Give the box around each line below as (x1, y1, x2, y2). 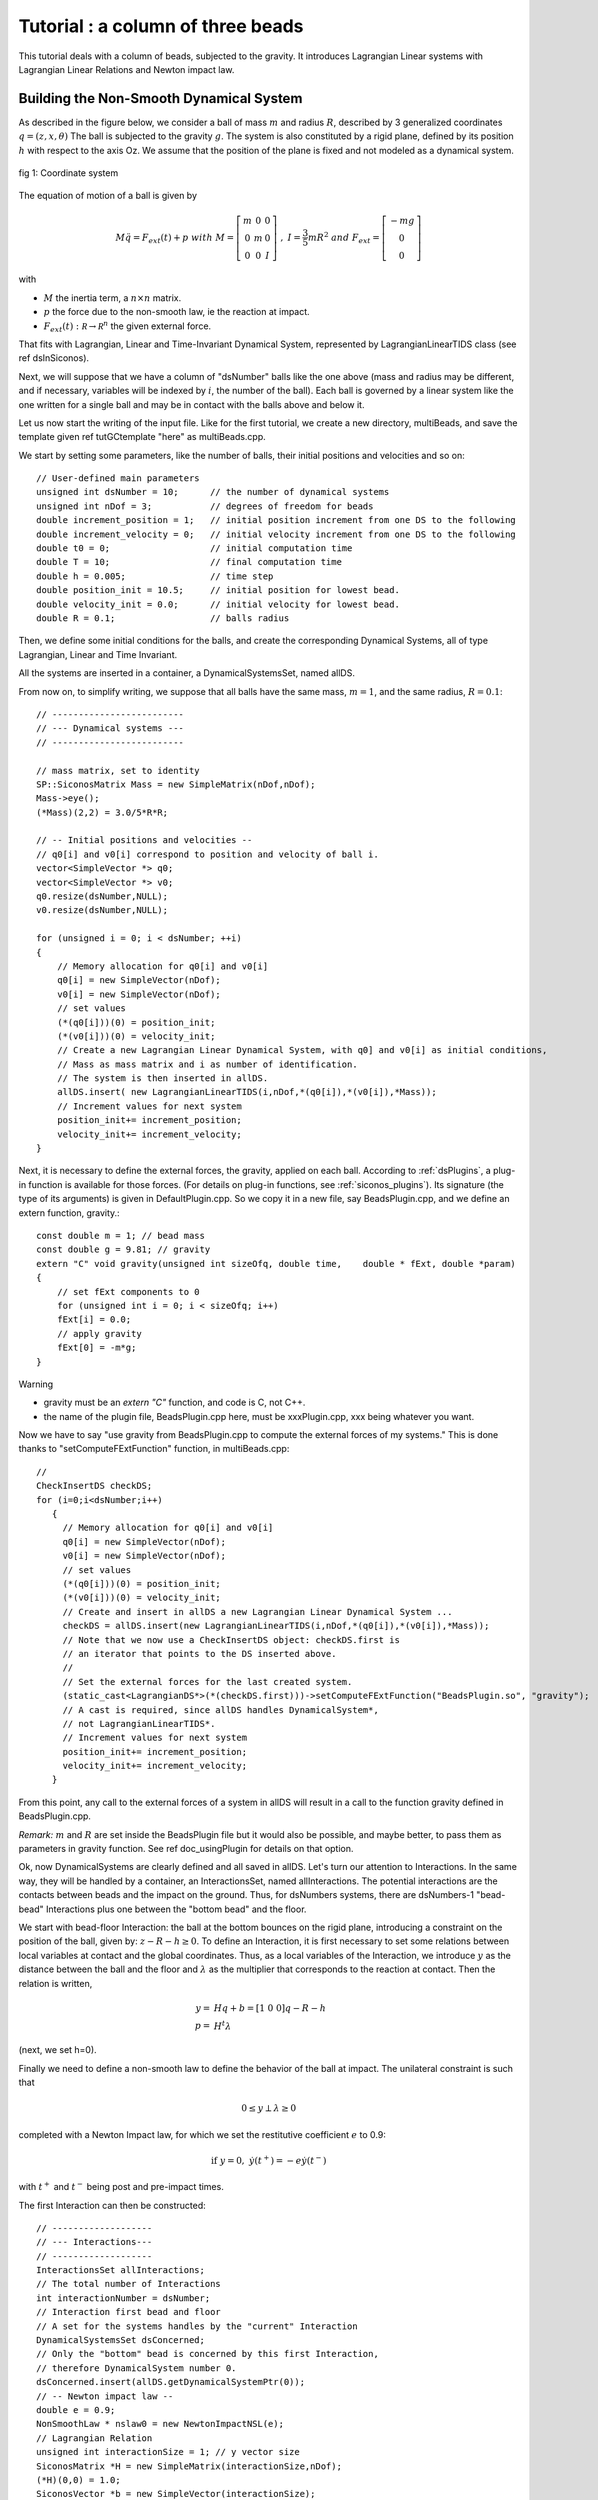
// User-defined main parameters (36, 473, 200, 484)
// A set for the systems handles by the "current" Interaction (36, 2320, 359, 2332)
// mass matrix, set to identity (36, 765, 200, 776)
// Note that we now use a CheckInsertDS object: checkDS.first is (62, 1634, 400, 1645)
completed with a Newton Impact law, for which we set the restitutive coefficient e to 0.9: (18, 2128, 387, 2140)
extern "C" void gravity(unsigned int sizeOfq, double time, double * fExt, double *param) (36, 1258, 517, 1269)
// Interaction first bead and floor (36, 2306, 222, 2318)
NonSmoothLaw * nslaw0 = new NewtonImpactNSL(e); (36, 2418, 285, 2430)
